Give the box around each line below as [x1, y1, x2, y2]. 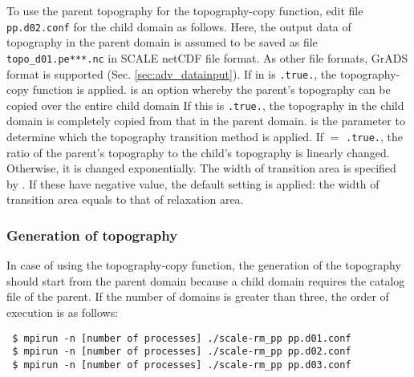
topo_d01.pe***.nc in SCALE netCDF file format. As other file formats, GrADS [6, 49, 408, 66]
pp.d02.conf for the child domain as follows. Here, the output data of [6, 18, 351, 34]
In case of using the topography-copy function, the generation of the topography [6, 257, 401, 274]
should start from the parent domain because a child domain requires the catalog [6, 272, 405, 289]
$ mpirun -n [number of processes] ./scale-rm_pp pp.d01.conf [12, 332, 351, 344]
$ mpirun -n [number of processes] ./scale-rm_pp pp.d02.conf [12, 346, 351, 358]
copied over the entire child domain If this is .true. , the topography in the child [6, 96, 404, 113]
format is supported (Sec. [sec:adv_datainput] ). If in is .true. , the [6, 65, 337, 82]
